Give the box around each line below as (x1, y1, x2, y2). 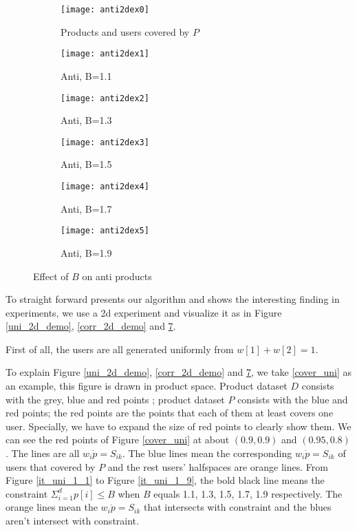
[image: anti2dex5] (61, 226, 149, 236)
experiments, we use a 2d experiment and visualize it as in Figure (6, 305, 282, 319)
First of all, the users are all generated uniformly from (6, 341, 234, 356)
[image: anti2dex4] (61, 182, 149, 191)
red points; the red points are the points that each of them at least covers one (6, 405, 334, 420)
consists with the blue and (237, 392, 348, 406)
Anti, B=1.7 (61, 201, 112, 215)
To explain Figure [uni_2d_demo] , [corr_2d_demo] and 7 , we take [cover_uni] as (6, 365, 351, 379)
